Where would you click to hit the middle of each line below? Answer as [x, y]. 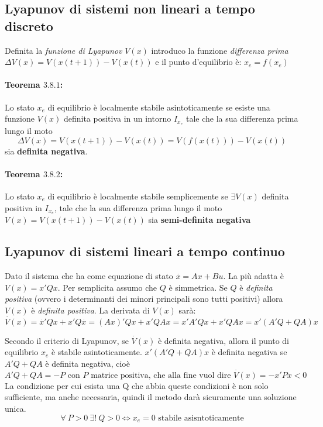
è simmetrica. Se [198, 287]
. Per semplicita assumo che [107, 287]
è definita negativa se [249, 352]
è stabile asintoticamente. [97, 352]
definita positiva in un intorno [117, 118]
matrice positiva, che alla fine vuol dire [161, 375]
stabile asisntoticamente [201, 418]
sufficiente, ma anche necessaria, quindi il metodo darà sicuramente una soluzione [151, 397]
